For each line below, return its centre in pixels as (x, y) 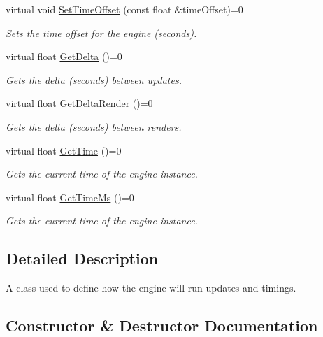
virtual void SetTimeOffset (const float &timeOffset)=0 (124, 9)
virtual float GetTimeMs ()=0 (70, 197)
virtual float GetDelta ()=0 (64, 56)
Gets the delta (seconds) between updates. (94, 79)
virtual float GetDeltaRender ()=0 (79, 103)
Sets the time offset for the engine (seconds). (101, 33)
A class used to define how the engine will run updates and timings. (151, 288)
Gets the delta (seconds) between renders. (94, 126)
